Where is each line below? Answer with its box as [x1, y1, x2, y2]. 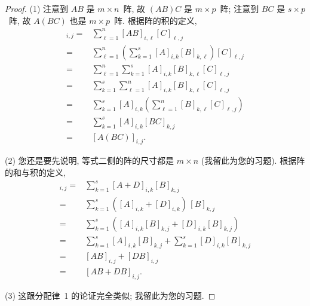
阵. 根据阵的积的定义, [114, 14, 197, 26]
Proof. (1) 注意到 [5, 2, 69, 14]
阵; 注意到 [220, 2, 259, 14]
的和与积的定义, [5, 166, 66, 178]
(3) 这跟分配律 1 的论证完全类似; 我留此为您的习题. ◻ [5, 289, 216, 301]
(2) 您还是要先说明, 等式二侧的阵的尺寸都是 [5, 154, 174, 167]
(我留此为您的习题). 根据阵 [201, 154, 305, 167]
